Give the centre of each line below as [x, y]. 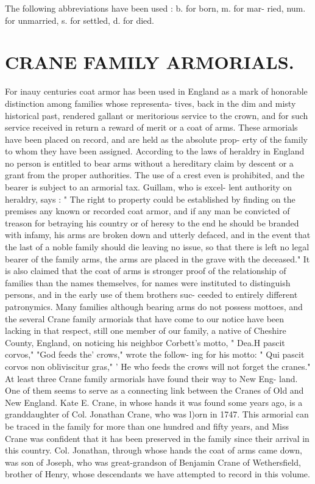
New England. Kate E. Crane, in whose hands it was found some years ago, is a [154, 402]
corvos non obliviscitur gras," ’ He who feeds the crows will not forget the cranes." [158, 366]
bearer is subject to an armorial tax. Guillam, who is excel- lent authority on [149, 187]
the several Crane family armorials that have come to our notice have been [145, 318]
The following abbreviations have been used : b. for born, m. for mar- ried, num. [155, 8]
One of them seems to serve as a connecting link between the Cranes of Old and [154, 390]
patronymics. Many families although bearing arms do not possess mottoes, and [154, 306]
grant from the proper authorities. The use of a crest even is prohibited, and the [155, 175]
